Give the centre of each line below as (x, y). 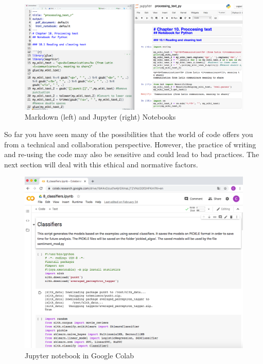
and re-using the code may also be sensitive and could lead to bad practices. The (132, 154)
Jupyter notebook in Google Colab (79, 356)
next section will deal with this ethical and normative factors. (101, 164)
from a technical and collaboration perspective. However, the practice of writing (130, 144)
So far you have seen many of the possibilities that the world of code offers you (129, 134)
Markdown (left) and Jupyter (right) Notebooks (100, 117)
